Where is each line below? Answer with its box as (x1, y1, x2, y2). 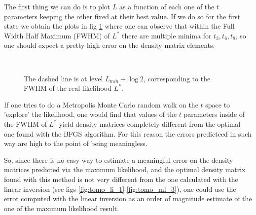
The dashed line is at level (24, 73, 103, 83)
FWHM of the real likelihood (24, 83, 111, 93)
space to (205, 99, 230, 109)
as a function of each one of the (119, 1, 215, 11)
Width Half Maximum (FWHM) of (4, 30, 110, 40)
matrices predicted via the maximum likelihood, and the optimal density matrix (4, 164, 246, 175)
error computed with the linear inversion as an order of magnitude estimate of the (4, 193, 252, 204)
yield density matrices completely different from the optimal (59, 118, 241, 129)
